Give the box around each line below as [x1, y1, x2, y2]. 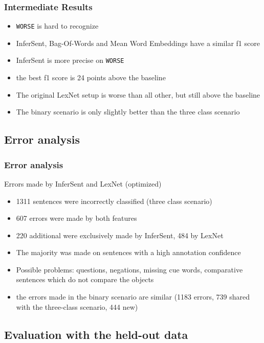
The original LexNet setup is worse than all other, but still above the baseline [16, 89, 260, 100]
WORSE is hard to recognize [16, 20, 99, 31]
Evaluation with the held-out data [4, 326, 188, 342]
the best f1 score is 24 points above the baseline [16, 72, 166, 83]
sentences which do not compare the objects [16, 274, 154, 285]
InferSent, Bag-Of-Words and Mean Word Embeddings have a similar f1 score [16, 37, 260, 48]
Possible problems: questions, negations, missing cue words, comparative [16, 264, 243, 275]
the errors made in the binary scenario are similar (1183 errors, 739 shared [16, 291, 250, 302]
